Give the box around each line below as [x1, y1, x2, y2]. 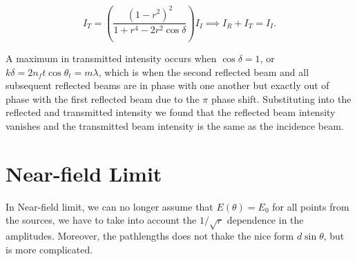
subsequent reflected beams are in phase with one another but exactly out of [6, 78, 329, 93]
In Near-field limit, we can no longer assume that [6, 199, 213, 213]
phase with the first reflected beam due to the [6, 91, 200, 106]
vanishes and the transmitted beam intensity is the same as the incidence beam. [6, 118, 344, 133]
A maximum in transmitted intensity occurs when [6, 50, 217, 65]
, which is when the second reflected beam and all [98, 64, 309, 79]
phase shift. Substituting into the [211, 91, 351, 106]
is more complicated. [6, 242, 93, 256]
